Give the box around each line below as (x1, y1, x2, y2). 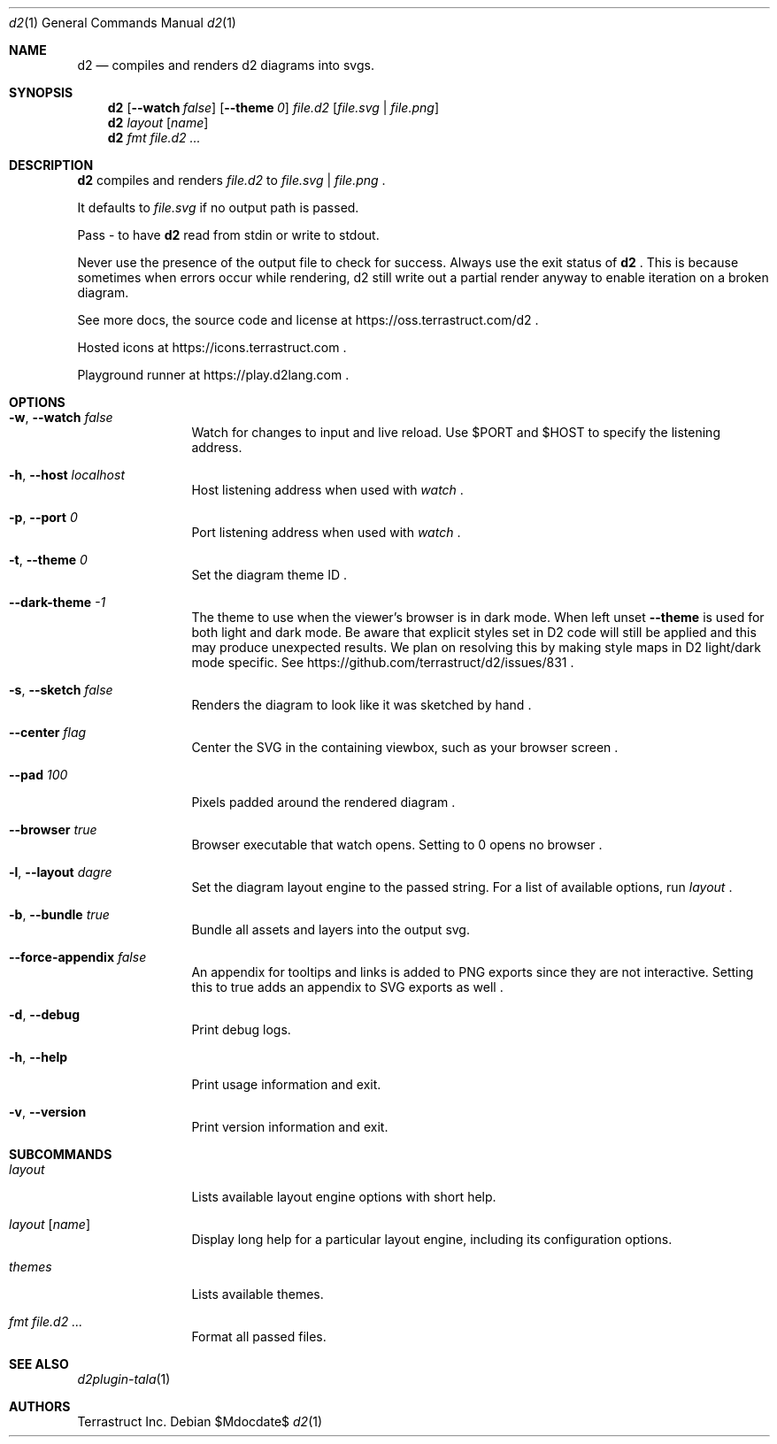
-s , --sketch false (9, 682, 113, 697)
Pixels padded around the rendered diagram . (191, 795, 456, 810)
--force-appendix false (9, 949, 147, 964)
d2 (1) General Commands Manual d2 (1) (9, 15, 236, 30)
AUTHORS (9, 1399, 71, 1414)
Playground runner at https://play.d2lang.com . (77, 367, 350, 382)
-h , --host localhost (9, 467, 125, 482)
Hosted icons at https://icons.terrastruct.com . (77, 340, 347, 355)
